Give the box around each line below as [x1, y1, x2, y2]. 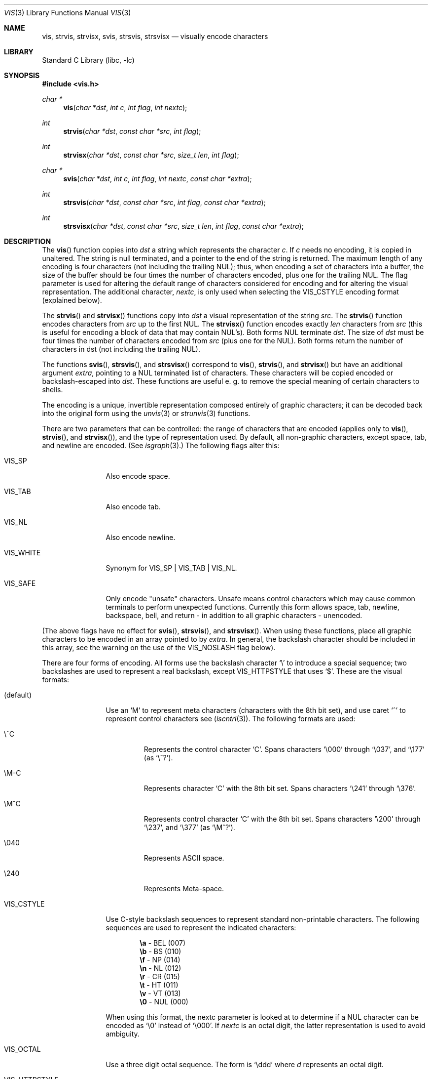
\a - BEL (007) [140, 939, 186, 947]
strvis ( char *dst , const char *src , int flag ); [63, 127, 201, 135]
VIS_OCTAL [4, 1045, 41, 1053]
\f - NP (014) [140, 955, 180, 964]
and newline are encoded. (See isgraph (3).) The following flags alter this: [42, 441, 280, 450]
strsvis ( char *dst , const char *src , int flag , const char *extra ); [63, 198, 266, 207]
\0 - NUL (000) [140, 997, 188, 1006]
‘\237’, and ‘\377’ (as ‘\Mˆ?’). [144, 823, 235, 831]
